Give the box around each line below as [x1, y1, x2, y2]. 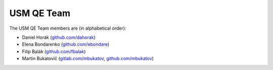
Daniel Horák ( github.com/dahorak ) [22, 34, 96, 40]
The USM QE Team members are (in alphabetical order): [9, 25, 126, 31]
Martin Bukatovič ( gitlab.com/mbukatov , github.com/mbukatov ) [22, 55, 154, 61]
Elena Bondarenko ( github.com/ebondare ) [22, 41, 110, 47]
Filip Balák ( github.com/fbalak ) [22, 48, 86, 54]
